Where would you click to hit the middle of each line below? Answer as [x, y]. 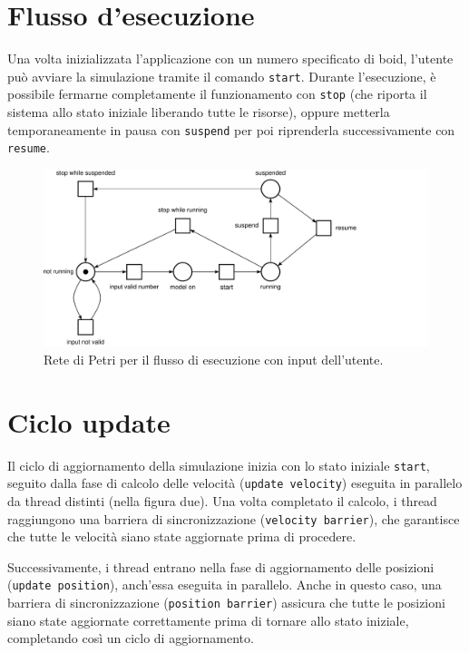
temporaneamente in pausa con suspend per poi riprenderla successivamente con [231, 129]
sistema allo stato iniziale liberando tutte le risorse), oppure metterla [199, 112]
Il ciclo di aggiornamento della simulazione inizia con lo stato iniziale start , [219, 465]
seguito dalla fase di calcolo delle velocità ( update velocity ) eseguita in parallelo [235, 483]
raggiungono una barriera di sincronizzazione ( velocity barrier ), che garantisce [234, 518]
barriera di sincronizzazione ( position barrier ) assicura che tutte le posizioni [226, 603]
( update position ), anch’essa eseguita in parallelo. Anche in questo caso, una [225, 585]
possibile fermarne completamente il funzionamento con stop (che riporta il [217, 94]
